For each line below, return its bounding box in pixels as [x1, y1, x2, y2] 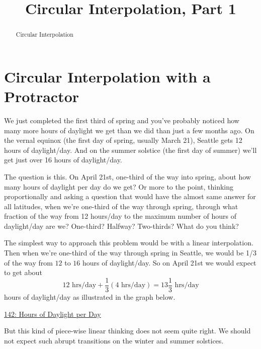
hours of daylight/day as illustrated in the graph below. [4, 291, 176, 302]
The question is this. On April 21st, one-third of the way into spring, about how [4, 171, 251, 182]
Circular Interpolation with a [4, 66, 211, 86]
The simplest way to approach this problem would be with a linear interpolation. [4, 237, 253, 248]
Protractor [4, 86, 79, 107]
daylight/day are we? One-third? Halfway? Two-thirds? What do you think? [4, 220, 239, 231]
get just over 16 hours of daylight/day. [4, 154, 122, 165]
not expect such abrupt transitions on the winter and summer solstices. [4, 335, 224, 345]
